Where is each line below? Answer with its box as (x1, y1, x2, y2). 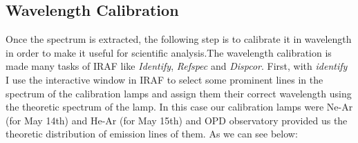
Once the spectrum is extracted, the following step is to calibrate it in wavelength (6, 32, 352, 46)
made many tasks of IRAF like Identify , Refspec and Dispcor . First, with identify (6, 59, 348, 73)
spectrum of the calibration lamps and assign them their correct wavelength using (6, 86, 352, 100)
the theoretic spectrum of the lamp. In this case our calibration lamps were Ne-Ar (6, 99, 353, 114)
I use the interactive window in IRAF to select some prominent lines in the (6, 72, 323, 86)
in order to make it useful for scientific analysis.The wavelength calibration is (6, 45, 332, 59)
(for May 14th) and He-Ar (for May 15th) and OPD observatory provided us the (6, 113, 348, 127)
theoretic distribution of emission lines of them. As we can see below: (6, 126, 298, 141)
